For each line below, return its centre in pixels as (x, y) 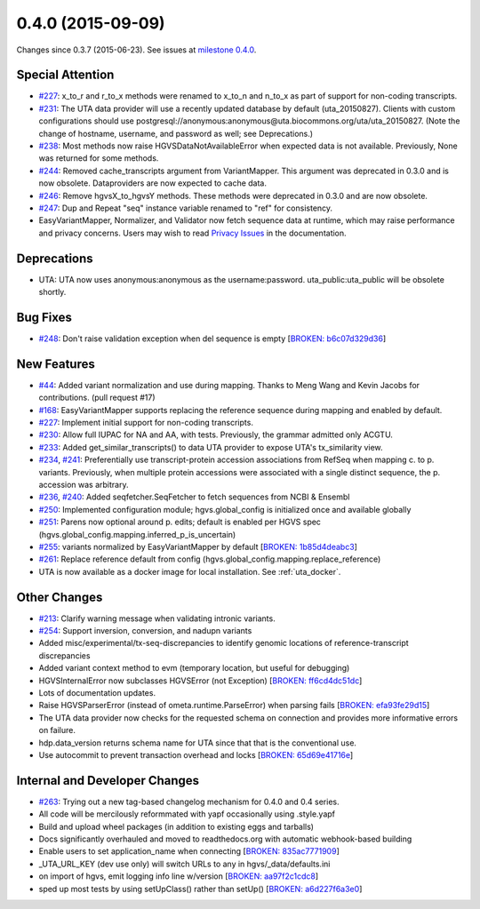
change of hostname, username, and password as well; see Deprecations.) (176, 133)
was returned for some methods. (99, 158)
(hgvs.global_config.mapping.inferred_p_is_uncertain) (137, 534)
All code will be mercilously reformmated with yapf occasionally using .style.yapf (187, 814)
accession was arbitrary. (84, 484)
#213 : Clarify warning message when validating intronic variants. (157, 618)
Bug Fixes (44, 317)
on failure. (57, 730)
